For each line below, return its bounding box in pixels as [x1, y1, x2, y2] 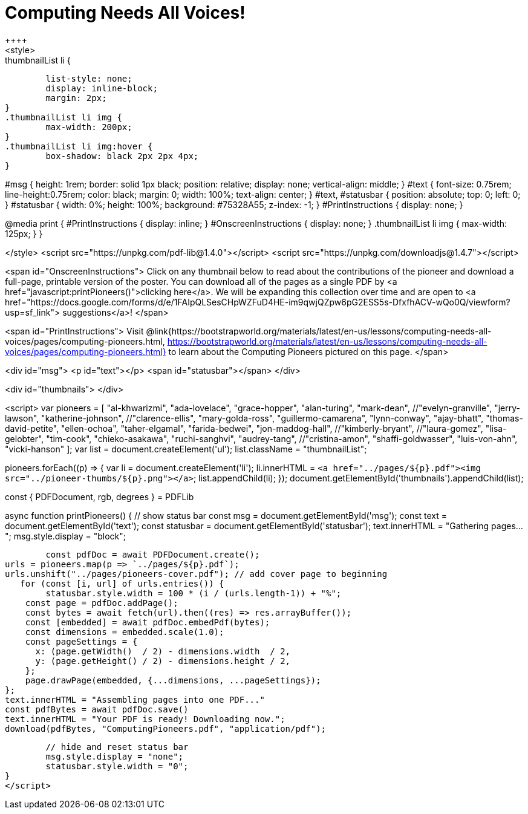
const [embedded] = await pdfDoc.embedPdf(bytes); [25, 617, 270, 627]
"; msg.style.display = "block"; [5, 530, 126, 541]
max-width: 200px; [45, 122, 132, 132]
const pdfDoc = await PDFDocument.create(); [45, 549, 260, 559]
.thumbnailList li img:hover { [5, 141, 153, 151]
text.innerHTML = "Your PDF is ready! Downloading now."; [5, 714, 285, 724]
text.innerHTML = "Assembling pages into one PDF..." [5, 694, 265, 705]
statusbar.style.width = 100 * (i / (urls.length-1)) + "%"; [45, 588, 342, 598]
